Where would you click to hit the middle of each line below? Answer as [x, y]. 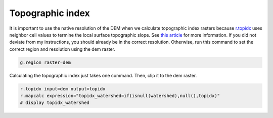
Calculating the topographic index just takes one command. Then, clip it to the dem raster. [103, 75]
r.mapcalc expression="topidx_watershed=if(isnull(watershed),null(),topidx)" [120, 96]
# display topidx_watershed [55, 103]
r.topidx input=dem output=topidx [63, 89]
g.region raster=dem [45, 62]
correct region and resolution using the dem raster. [62, 49]
